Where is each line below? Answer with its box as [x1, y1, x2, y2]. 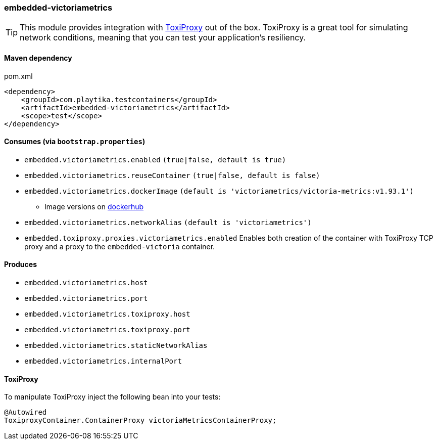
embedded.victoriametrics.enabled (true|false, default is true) [24, 155, 286, 164]
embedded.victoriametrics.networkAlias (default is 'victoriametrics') [24, 218, 312, 227]
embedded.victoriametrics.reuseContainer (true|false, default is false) [24, 171, 320, 180]
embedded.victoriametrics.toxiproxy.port [24, 326, 190, 334]
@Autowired [4, 408, 47, 417]
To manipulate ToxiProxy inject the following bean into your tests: [4, 392, 221, 402]
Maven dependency [4, 53, 72, 62]
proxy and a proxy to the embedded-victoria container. [24, 242, 215, 251]
